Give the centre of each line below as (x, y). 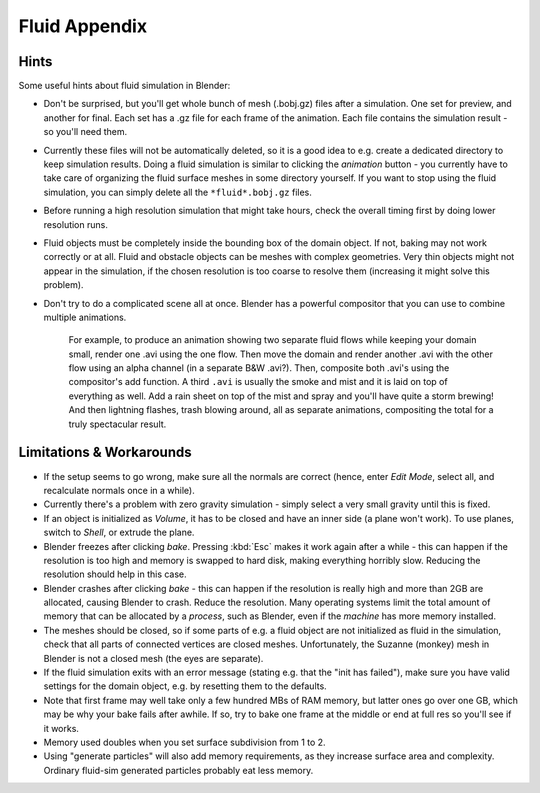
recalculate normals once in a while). (119, 490)
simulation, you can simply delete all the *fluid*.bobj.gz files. (177, 192)
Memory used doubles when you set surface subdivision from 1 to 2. (184, 742)
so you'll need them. (85, 132)
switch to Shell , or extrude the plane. (119, 532)
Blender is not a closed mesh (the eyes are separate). (153, 658)
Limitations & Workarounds (105, 452)
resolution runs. (76, 224)
